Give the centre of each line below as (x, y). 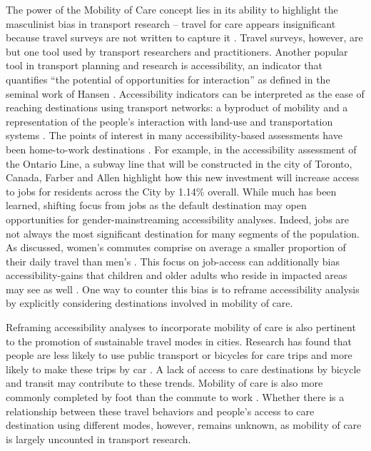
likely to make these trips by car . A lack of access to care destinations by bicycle (183, 369)
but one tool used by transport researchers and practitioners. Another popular (177, 51)
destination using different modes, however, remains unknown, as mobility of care (184, 425)
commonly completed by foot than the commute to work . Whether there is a (175, 397)
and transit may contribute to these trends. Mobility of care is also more (164, 383)
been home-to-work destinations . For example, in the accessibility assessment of (181, 149)
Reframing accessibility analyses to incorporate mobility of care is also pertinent (181, 327)
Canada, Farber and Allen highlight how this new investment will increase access (183, 177)
